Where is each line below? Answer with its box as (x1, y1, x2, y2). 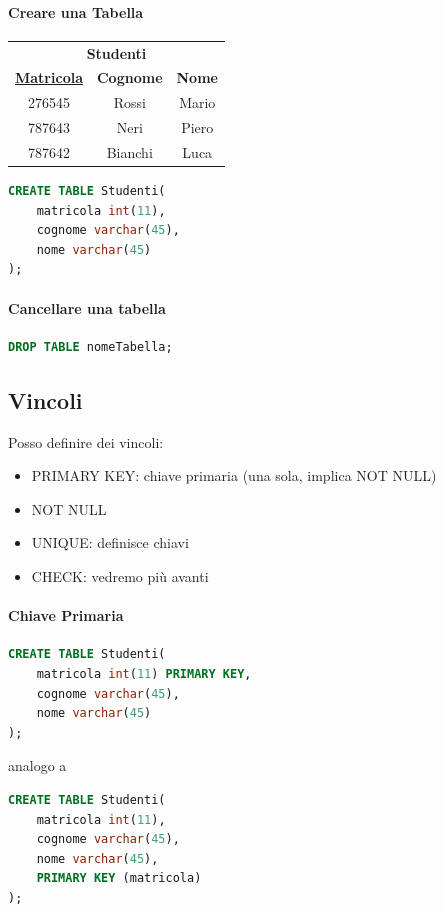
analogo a (8, 755, 67, 776)
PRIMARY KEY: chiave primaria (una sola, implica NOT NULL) (31, 465, 437, 486)
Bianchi (106, 141, 153, 162)
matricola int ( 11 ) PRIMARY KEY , (36, 666, 252, 681)
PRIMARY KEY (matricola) (36, 871, 202, 886)
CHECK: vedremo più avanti (31, 565, 209, 586)
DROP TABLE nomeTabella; (8, 339, 173, 354)
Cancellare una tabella (8, 297, 166, 318)
